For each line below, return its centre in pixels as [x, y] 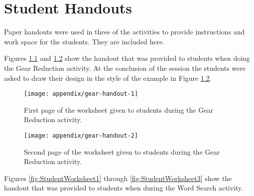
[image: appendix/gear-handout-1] [81, 94]
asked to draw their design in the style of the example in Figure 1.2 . [108, 78]
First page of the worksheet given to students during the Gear [119, 109]
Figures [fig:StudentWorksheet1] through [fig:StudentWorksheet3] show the [118, 178]
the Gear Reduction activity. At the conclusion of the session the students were [125, 68]
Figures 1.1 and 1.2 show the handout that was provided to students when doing [127, 58]
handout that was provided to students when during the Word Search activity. [124, 188]
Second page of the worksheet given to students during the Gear [122, 151]
